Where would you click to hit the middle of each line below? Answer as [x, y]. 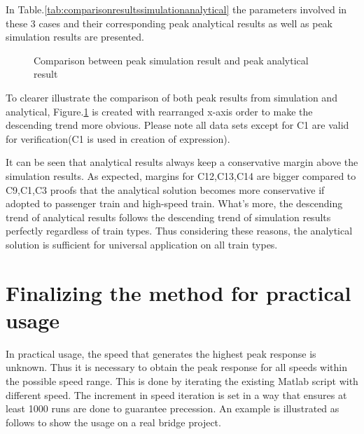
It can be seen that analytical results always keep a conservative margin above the [182, 162]
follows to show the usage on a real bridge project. [113, 422]
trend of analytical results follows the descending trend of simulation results [168, 217]
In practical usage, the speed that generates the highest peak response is [161, 353]
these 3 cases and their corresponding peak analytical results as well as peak [169, 23]
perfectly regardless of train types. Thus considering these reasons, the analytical [179, 231]
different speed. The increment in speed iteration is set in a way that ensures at [176, 394]
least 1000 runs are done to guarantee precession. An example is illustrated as [173, 408]
